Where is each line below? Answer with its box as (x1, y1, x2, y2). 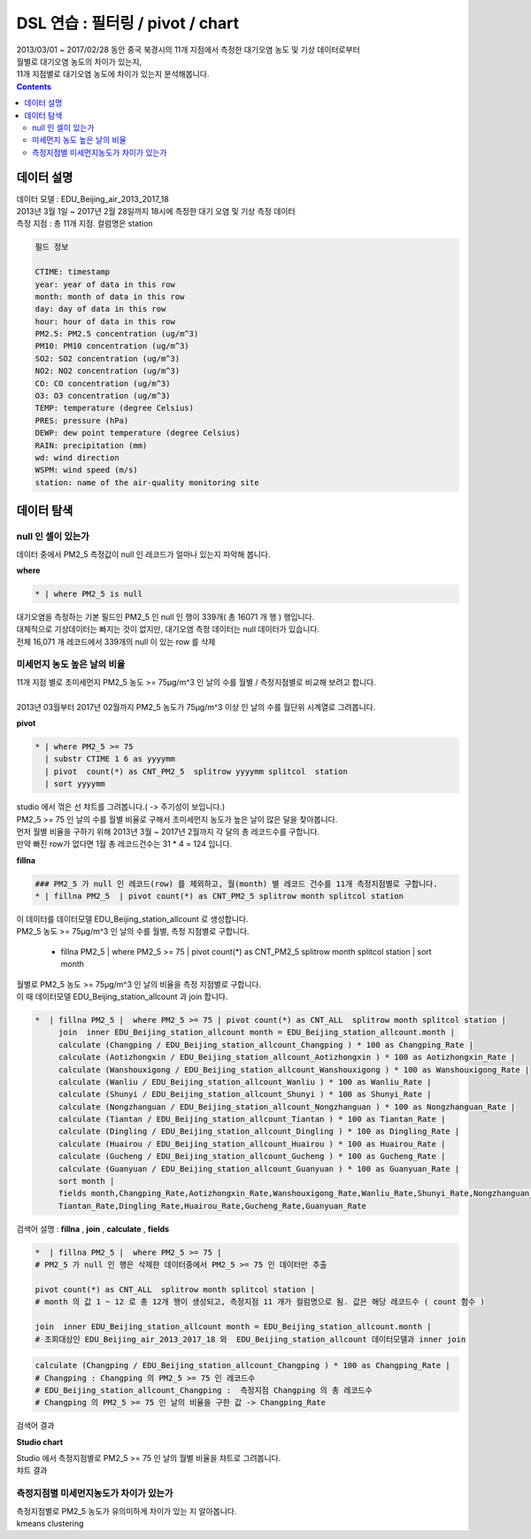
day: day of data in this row (35, 304, 166, 314)
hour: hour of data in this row (35, 316, 176, 327)
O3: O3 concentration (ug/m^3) (35, 391, 172, 401)
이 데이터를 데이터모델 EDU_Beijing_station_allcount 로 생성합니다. (16, 914, 249, 924)
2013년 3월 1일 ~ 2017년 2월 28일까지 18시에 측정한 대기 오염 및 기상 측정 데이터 (16, 205, 296, 216)
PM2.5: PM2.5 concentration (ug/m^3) (35, 329, 199, 339)
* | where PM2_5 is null (35, 589, 143, 599)
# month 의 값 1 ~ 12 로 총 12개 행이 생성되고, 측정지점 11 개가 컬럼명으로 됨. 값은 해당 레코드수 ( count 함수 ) (35, 1297, 486, 1307)
